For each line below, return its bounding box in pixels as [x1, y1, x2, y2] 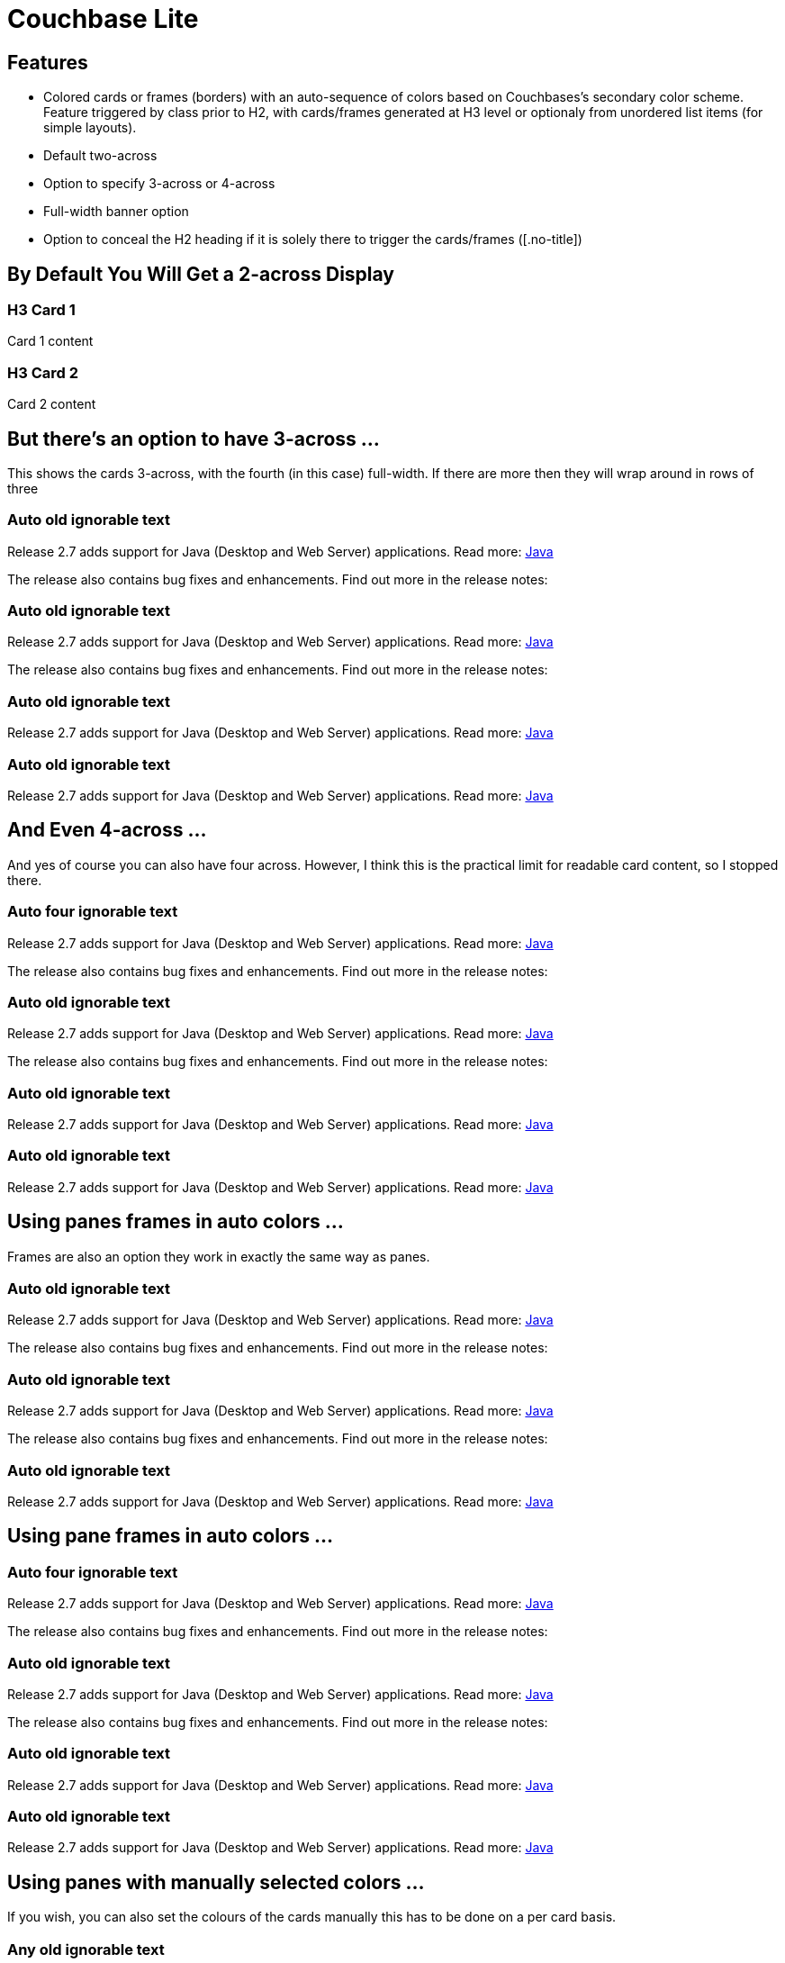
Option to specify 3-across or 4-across [43, 176, 275, 192]
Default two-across [43, 148, 158, 164]
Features [7, 50, 88, 74]
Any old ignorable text [7, 1940, 165, 1958]
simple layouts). [43, 120, 137, 136]
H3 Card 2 [7, 363, 79, 382]
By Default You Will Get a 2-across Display [7, 262, 395, 285]
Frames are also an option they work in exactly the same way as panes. [7, 1248, 430, 1264]
